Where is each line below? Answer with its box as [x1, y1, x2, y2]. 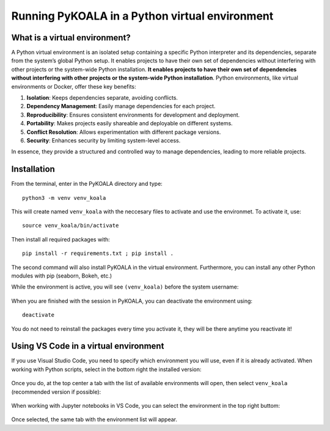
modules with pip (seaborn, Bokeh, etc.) [11, 272, 112, 279]
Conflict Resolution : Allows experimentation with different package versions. [26, 128, 221, 136]
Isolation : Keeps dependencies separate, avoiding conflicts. [26, 94, 178, 101]
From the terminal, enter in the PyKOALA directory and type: [11, 180, 163, 188]
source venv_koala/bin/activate [22, 222, 119, 229]
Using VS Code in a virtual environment [11, 341, 164, 352]
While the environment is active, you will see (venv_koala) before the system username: [11, 283, 239, 290]
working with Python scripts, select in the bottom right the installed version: [11, 366, 202, 373]
